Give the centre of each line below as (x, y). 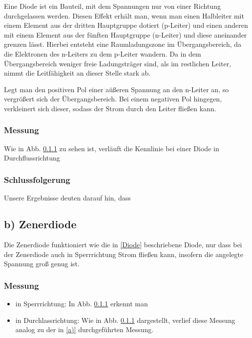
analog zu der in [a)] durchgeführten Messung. (84, 329)
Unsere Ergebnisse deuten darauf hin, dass (67, 198)
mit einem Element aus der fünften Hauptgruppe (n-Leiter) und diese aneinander (126, 34)
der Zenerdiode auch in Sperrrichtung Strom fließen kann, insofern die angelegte (124, 254)
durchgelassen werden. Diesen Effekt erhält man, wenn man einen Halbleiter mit (124, 15)
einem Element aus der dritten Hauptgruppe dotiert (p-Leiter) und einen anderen (126, 25)
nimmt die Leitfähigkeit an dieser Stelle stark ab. (77, 73)
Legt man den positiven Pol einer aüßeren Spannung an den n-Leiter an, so (116, 89)
